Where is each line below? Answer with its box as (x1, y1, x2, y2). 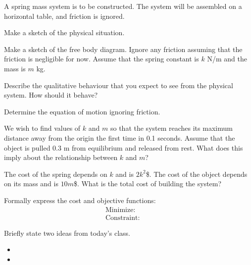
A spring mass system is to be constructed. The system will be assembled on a (4, 1, 242, 11)
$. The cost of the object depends (146, 168, 248, 179)
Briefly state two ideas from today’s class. (4, 227, 130, 238)
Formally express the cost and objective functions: (4, 195, 156, 205)
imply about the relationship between (4, 152, 118, 162)
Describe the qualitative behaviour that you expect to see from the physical (4, 80, 233, 90)
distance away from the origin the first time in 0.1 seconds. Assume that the (4, 132, 235, 143)
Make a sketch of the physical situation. (4, 27, 125, 38)
